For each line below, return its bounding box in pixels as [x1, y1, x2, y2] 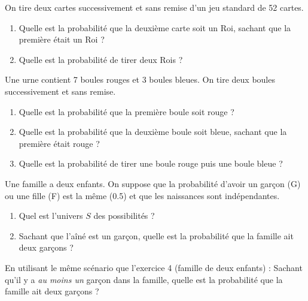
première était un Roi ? [19, 33, 105, 46]
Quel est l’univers [19, 209, 83, 222]
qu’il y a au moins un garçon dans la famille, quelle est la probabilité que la [5, 273, 283, 285]
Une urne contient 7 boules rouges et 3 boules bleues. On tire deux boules [5, 73, 275, 86]
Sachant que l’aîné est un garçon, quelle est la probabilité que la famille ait [19, 229, 294, 242]
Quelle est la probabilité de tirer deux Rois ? [19, 53, 183, 65]
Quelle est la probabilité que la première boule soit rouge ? [19, 105, 234, 118]
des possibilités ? [93, 209, 155, 222]
